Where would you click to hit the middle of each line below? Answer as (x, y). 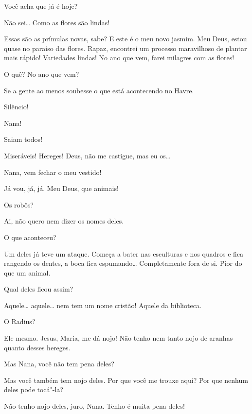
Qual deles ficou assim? (39, 289)
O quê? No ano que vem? (42, 74)
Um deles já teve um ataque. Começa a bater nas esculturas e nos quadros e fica (124, 253)
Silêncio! (16, 107)
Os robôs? (19, 204)
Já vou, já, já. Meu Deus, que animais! (61, 188)
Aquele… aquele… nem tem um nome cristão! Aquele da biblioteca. (103, 305)
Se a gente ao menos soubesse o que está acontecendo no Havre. (99, 90)
